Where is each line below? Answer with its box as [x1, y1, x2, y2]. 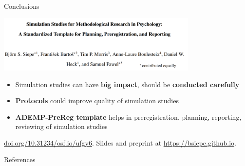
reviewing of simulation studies [15, 121, 108, 131]
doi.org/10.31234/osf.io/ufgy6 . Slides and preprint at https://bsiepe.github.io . [4, 138, 236, 148]
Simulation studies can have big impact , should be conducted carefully [15, 79, 240, 89]
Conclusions [4, 1, 39, 11]
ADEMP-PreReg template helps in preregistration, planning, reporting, [15, 111, 242, 122]
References [4, 154, 36, 164]
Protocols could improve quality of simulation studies [15, 95, 179, 106]
